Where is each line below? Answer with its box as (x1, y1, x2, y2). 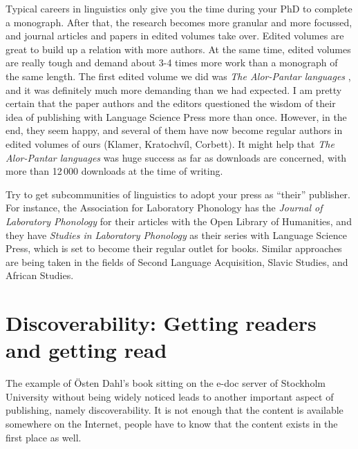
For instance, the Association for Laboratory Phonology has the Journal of (6, 200, 323, 215)
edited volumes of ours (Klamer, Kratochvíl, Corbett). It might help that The (6, 136, 335, 151)
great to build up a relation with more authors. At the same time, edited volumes (6, 41, 351, 56)
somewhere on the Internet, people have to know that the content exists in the (6, 416, 338, 430)
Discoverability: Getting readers (6, 309, 317, 337)
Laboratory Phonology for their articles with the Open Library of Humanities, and (6, 213, 352, 228)
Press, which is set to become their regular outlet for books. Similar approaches (6, 241, 342, 256)
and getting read (6, 336, 167, 364)
